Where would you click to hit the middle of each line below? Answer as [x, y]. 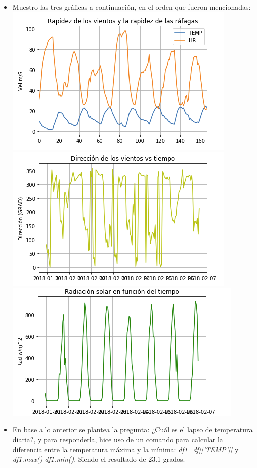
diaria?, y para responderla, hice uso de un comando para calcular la [118, 439]
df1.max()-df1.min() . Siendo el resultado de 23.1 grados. [99, 459]
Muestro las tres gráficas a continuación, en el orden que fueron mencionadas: [132, 7]
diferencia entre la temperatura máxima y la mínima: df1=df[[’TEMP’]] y [125, 449]
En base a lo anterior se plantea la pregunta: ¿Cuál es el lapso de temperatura [133, 430]
